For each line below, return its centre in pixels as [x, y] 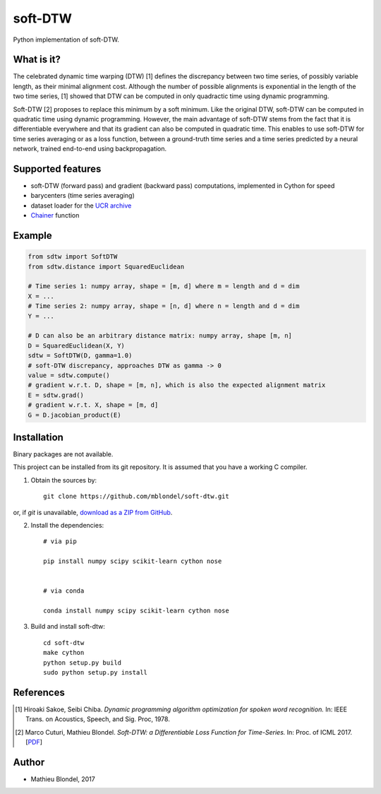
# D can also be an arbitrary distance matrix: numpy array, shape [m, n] [160, 336]
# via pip [60, 541]
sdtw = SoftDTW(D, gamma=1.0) [80, 356]
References [39, 692]
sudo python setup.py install [96, 672]
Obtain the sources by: [64, 480]
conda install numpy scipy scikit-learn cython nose [136, 611]
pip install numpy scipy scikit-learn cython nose [133, 561]
